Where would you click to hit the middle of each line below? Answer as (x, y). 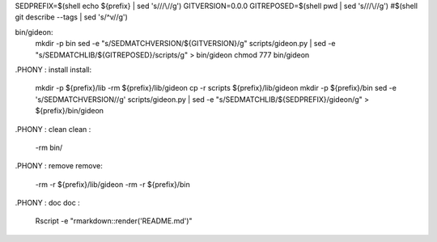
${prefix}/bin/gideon (70, 111)
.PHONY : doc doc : (47, 203)
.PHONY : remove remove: (59, 166)
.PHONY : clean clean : (53, 129)
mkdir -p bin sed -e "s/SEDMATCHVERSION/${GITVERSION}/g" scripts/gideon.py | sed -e (185, 44)
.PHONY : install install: (53, 70)
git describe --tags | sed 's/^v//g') (72, 17)
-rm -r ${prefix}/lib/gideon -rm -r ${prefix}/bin (112, 184)
